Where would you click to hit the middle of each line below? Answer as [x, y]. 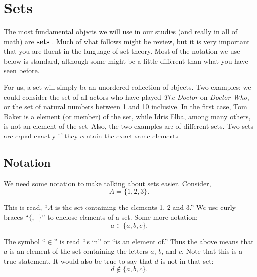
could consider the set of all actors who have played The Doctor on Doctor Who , [127, 97]
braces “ [16, 217]
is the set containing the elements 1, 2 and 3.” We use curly [145, 207]
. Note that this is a [212, 251]
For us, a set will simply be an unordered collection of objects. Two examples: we [128, 87]
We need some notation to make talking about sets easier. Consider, [108, 183]
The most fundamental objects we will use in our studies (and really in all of [121, 32]
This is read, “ [26, 207]
